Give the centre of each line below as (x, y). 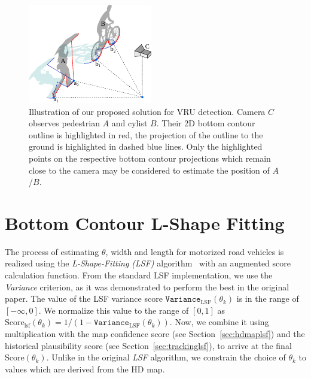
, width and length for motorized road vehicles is (195, 251)
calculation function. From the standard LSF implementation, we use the (139, 275)
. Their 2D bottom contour (206, 123)
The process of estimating (52, 251)
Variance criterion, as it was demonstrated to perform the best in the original (147, 286)
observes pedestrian (64, 123)
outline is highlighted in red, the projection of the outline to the (146, 134)
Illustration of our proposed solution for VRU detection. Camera (147, 111)
